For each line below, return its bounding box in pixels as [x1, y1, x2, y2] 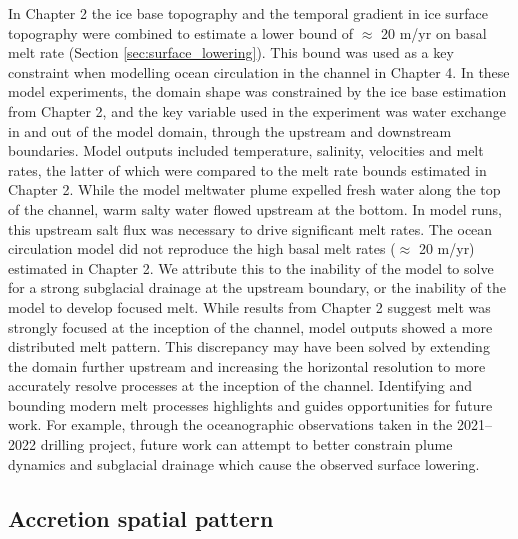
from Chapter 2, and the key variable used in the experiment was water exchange [8, 100, 507, 121]
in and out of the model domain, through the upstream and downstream [8, 120, 452, 141]
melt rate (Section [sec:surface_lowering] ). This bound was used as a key [8, 42, 454, 63]
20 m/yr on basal [381, 22, 487, 43]
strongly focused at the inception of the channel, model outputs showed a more [8, 316, 493, 337]
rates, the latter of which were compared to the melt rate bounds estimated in [8, 159, 487, 180]
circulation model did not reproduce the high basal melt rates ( [8, 238, 396, 259]
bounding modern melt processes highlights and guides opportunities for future [8, 394, 493, 415]
